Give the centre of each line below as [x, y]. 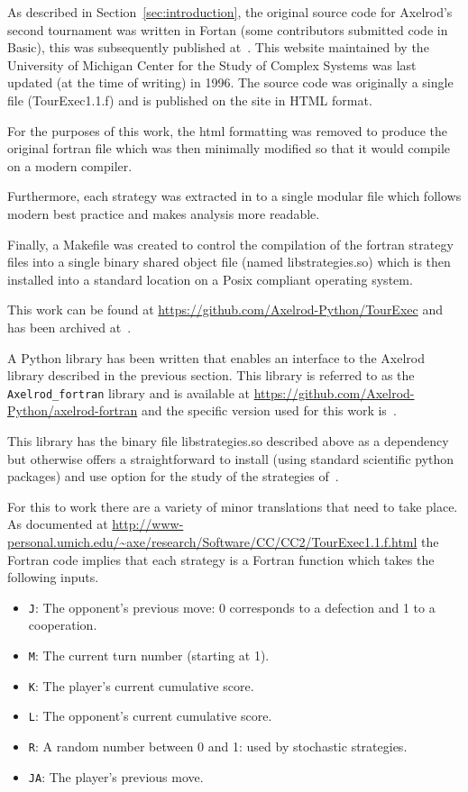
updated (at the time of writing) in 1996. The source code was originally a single [230, 82]
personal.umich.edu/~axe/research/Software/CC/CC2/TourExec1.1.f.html [212, 541]
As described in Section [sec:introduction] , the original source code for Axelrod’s [230, 12]
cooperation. [63, 625]
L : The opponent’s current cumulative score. [150, 716]
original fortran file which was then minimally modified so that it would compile [229, 148]
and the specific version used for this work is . [269, 410]
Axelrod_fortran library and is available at [128, 392]
